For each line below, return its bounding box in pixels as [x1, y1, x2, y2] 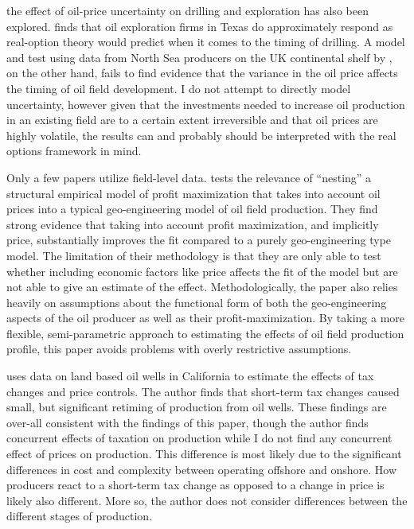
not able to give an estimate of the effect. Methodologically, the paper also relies [6, 278, 398, 295]
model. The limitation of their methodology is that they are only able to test [6, 247, 381, 263]
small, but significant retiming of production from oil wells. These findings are [6, 399, 387, 415]
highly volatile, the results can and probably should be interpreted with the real [6, 126, 396, 143]
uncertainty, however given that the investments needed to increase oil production [6, 95, 405, 112]
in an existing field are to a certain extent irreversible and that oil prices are [6, 111, 378, 128]
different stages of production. [6, 508, 153, 524]
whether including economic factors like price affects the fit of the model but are [6, 263, 398, 279]
